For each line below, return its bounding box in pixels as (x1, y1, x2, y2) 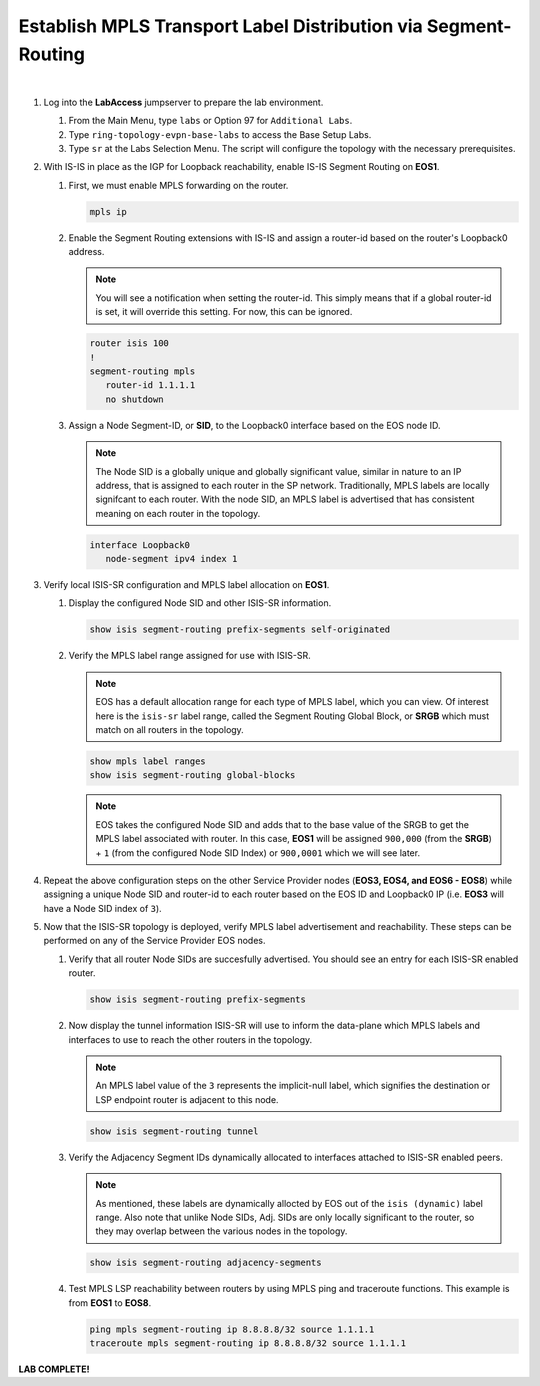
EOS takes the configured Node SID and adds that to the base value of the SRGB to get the (95, 818, 470, 830)
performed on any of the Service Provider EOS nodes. (43, 935, 266, 947)
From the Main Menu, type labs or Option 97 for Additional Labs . (68, 115, 353, 127)
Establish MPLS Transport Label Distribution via (18, 15, 424, 37)
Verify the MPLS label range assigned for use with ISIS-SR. (68, 650, 311, 662)
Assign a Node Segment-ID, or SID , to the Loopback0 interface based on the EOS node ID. (68, 419, 441, 431)
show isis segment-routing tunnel (89, 1125, 259, 1137)
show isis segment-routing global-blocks (89, 770, 296, 781)
